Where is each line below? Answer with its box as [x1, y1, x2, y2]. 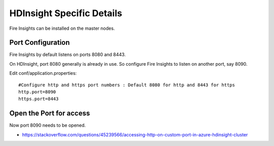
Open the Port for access [9, 109, 90, 118]
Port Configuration [9, 38, 70, 47]
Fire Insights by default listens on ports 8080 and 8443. [9, 52, 126, 58]
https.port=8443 [18, 96, 59, 102]
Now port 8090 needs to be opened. [9, 122, 86, 128]
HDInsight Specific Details [9, 8, 122, 19]
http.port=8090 [18, 89, 56, 95]
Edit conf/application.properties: [9, 70, 77, 76]
